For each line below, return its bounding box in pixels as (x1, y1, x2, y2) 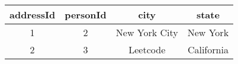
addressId (9, 8, 56, 21)
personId (65, 8, 107, 21)
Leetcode (128, 43, 166, 56)
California (187, 43, 229, 56)
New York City (115, 25, 178, 39)
